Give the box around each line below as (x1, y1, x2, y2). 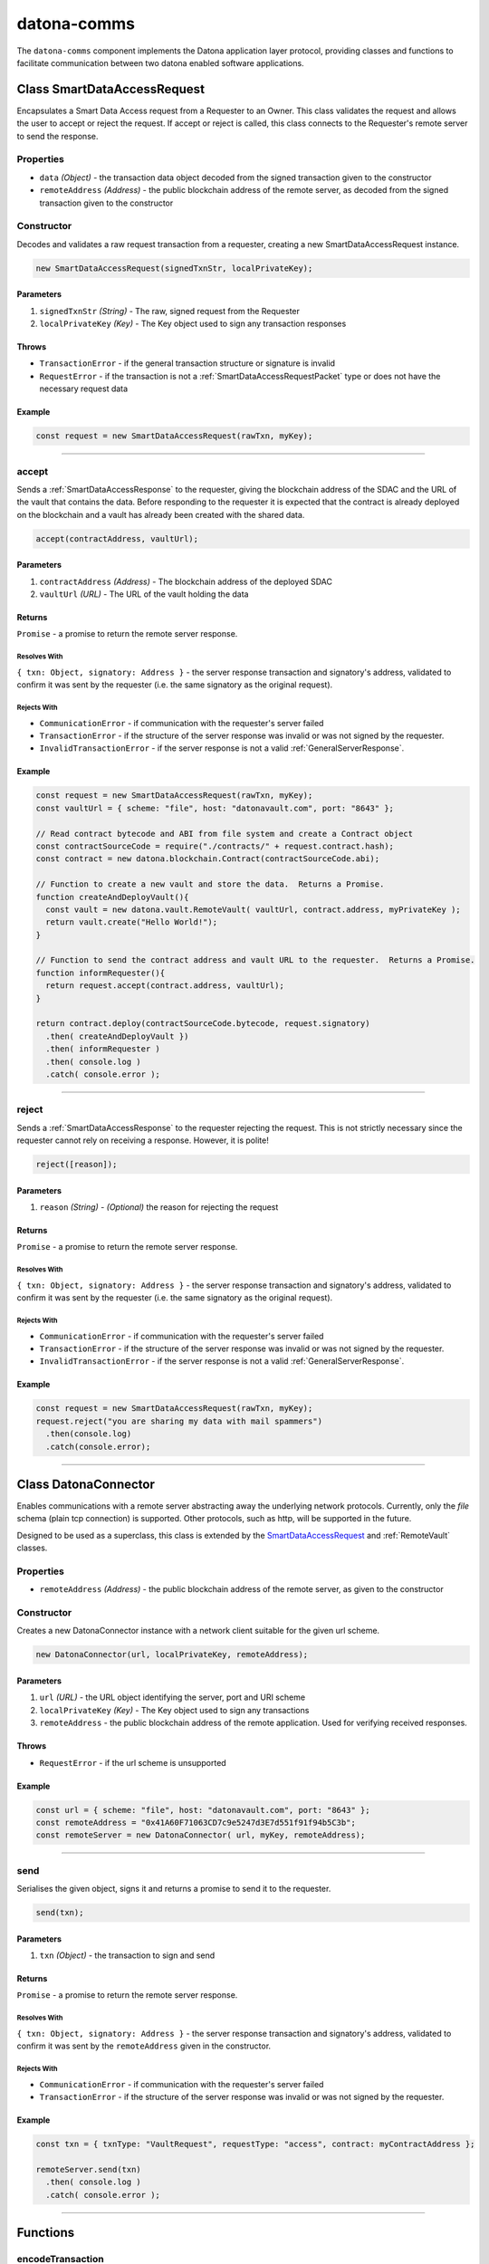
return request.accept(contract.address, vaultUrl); (45, 981, 284, 991)
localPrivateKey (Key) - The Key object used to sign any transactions (39, 1704, 310, 1715)
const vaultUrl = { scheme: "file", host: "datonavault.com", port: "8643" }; (35, 802, 394, 813)
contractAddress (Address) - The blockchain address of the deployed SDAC (39, 576, 332, 587)
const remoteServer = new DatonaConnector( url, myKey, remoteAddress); (35, 1830, 366, 1840)
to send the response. (16, 130, 99, 141)
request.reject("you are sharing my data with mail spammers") (35, 1415, 323, 1426)
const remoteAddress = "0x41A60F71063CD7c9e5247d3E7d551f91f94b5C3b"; (35, 1818, 357, 1828)
